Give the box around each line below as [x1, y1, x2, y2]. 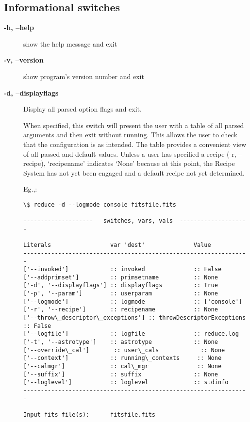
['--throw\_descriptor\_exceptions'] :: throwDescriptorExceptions [23, 314, 246, 322]
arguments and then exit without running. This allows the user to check [23, 130, 237, 140]
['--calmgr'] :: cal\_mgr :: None [23, 363, 222, 370]
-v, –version [4, 55, 44, 65]
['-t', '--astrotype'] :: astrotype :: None [23, 339, 218, 346]
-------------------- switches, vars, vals [23, 217, 173, 225]
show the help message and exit [23, 38, 117, 49]
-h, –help [4, 22, 34, 32]
